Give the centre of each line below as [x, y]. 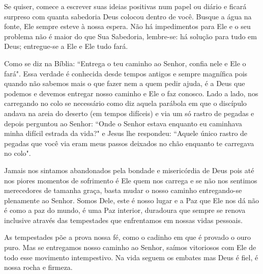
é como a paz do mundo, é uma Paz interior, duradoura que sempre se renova [125, 210]
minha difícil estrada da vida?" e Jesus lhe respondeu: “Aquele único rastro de [126, 133]
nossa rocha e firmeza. [38, 267]
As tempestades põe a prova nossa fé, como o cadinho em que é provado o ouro [127, 237]
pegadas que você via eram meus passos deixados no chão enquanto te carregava [129, 143]
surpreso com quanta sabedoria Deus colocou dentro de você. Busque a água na [128, 16]
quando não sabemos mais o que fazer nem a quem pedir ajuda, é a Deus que [125, 83]
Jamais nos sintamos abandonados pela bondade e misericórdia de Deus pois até [129, 170]
